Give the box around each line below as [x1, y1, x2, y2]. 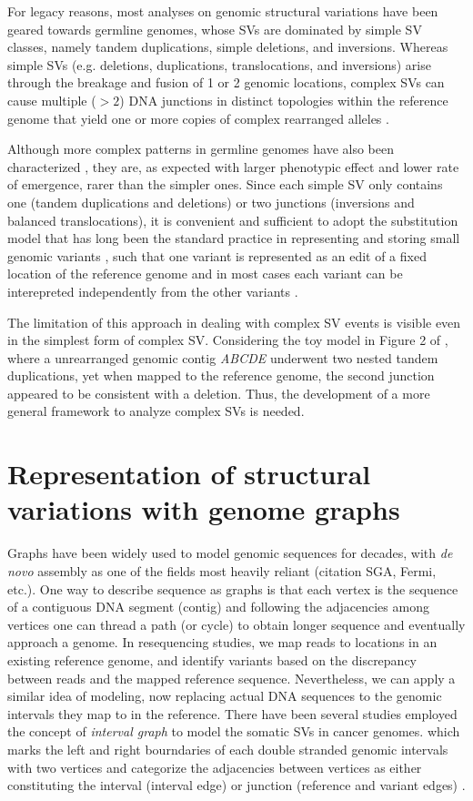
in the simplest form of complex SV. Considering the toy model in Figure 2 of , [7, 330, 448, 350]
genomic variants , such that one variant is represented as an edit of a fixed [7, 246, 427, 265]
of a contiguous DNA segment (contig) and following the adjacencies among [7, 597, 429, 616]
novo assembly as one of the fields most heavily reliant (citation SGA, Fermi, [7, 561, 437, 580]
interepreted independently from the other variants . [7, 281, 298, 300]
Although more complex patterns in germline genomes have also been [7, 139, 394, 158]
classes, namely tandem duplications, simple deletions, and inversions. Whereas [7, 37, 448, 56]
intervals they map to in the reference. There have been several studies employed [7, 704, 458, 723]
